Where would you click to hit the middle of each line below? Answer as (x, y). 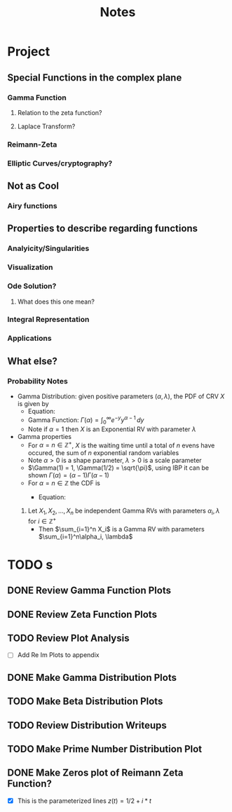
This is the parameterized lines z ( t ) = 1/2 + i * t (84, 801)
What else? (32, 361)
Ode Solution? (32, 286)
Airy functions (32, 206)
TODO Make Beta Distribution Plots (85, 702)
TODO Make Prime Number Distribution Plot (105, 749)
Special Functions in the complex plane (95, 77)
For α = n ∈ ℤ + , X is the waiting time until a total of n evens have (121, 445)
